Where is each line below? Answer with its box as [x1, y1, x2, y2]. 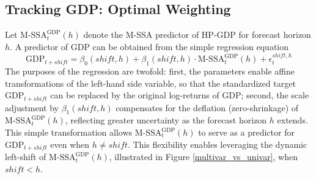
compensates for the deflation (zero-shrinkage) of [116, 101, 299, 114]
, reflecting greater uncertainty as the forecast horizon [65, 114, 267, 126]
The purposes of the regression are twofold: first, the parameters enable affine [5, 65, 295, 77]
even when [50, 137, 90, 150]
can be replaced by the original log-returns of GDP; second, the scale [50, 89, 309, 101]
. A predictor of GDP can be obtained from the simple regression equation [10, 40, 289, 53]
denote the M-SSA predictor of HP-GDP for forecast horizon [83, 28, 311, 41]
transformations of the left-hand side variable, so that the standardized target [5, 76, 296, 89]
